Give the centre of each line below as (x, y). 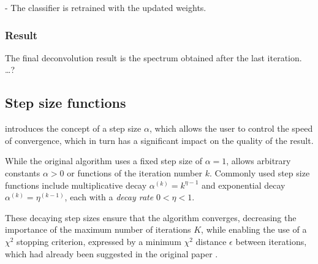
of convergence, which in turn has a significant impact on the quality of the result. (159, 140)
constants (23, 172)
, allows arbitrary (259, 161)
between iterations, (271, 241)
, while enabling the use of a (254, 229)
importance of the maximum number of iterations (98, 229)
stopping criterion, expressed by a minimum (99, 241)
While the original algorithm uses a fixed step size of (104, 161)
